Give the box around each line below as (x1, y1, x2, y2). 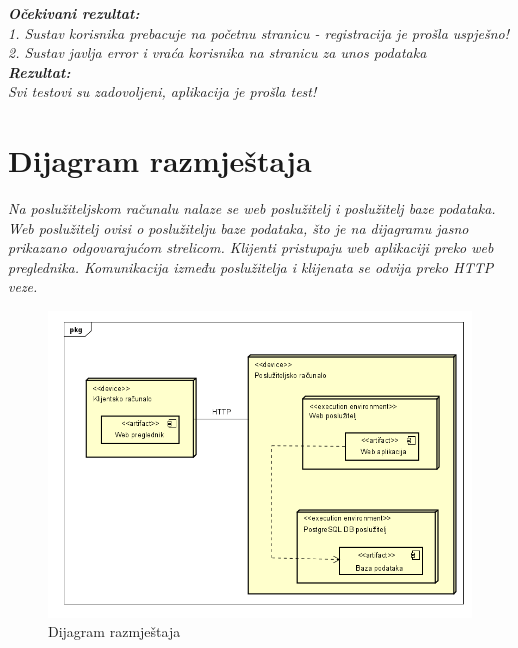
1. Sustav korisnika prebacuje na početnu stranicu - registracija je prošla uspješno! (8, 22, 510, 43)
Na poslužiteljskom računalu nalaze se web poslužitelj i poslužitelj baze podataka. (8, 198, 496, 219)
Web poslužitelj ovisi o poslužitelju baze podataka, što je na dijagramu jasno (8, 217, 469, 238)
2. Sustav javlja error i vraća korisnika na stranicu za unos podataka (8, 42, 427, 63)
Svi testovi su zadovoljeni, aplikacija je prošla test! (8, 81, 317, 102)
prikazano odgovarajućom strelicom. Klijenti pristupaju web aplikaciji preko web (8, 237, 494, 258)
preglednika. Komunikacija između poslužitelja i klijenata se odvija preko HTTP (8, 256, 494, 277)
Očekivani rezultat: (8, 3, 140, 23)
